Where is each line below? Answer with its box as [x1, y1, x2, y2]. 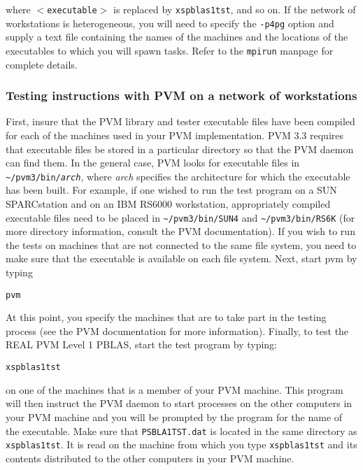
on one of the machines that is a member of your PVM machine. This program [6, 382, 343, 397]
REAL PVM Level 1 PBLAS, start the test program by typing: [6, 337, 277, 352]
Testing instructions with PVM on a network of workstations [6, 87, 357, 104]
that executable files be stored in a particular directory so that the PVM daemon [6, 141, 354, 156]
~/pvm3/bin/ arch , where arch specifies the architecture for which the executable [6, 169, 350, 183]
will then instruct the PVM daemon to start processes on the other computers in [6, 396, 353, 411]
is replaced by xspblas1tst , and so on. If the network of [113, 2, 356, 16]
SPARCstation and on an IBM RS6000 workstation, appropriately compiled [6, 197, 331, 211]
